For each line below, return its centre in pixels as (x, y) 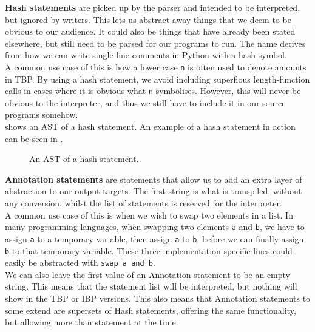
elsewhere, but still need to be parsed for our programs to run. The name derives (155, 43)
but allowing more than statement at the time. (92, 322)
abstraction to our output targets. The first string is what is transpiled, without (154, 191)
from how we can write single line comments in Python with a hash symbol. (146, 55)
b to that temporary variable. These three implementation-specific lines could (149, 250)
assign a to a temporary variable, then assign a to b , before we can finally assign (154, 238)
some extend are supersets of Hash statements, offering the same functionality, (151, 310)
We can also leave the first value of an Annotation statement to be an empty (148, 274)
